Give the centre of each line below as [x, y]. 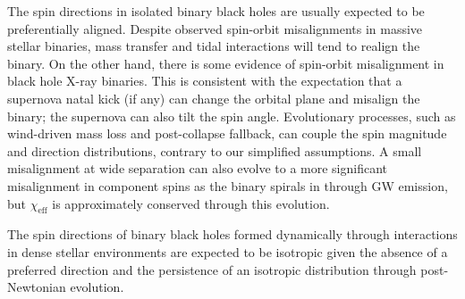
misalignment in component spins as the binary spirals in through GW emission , [228, 185]
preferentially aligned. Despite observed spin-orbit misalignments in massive [215, 28]
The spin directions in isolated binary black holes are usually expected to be [216, 11]
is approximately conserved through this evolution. [191, 203]
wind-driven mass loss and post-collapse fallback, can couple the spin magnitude [227, 133]
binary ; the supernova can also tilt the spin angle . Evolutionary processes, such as [232, 116]
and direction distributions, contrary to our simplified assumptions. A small [215, 150]
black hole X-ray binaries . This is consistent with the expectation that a [205, 81]
